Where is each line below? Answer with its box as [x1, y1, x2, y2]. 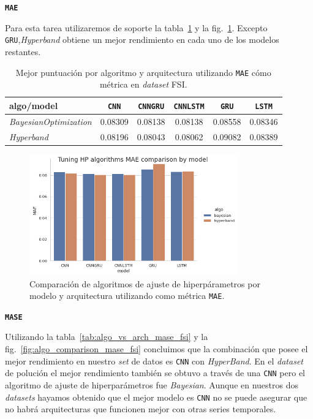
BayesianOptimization [9, 115, 92, 127]
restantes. [5, 45, 41, 58]
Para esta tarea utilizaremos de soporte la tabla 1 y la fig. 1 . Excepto [5, 21, 268, 34]
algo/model [9, 99, 58, 111]
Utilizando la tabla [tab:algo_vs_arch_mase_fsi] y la [5, 330, 208, 343]
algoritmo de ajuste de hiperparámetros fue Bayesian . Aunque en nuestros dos [5, 378, 299, 391]
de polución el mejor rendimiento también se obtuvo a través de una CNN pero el [5, 366, 305, 379]
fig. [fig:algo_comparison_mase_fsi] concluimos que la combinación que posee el [5, 342, 308, 355]
